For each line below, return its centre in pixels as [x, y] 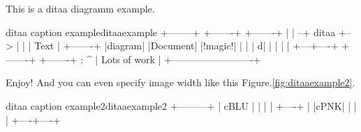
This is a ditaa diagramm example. [80, 8]
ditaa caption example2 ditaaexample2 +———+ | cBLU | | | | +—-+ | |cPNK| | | [181, 105]
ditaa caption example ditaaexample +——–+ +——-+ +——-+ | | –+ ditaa [171, 32]
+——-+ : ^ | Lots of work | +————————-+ [150, 59]
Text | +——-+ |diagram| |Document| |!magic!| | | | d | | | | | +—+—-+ [186, 46]
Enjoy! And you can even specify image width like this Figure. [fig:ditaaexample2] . [180, 82]
